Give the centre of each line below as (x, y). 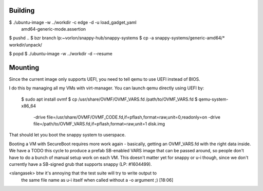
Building (22, 10)
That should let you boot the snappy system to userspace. (67, 135)
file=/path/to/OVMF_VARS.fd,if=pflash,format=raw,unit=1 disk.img (99, 123)
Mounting (24, 67)
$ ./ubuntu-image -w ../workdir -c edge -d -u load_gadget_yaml (73, 22)
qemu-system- (213, 99)
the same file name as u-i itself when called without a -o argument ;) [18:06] (97, 180)
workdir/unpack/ (26, 45)
